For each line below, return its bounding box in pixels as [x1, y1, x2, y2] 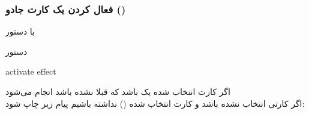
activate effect [5, 65, 56, 78]
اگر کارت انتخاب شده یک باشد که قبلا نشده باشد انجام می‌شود [5, 85, 230, 97]
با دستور [5, 25, 35, 38]
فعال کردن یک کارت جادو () [5, 1, 126, 16]
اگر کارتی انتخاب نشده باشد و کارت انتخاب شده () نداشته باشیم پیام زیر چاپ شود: [5, 97, 305, 109]
